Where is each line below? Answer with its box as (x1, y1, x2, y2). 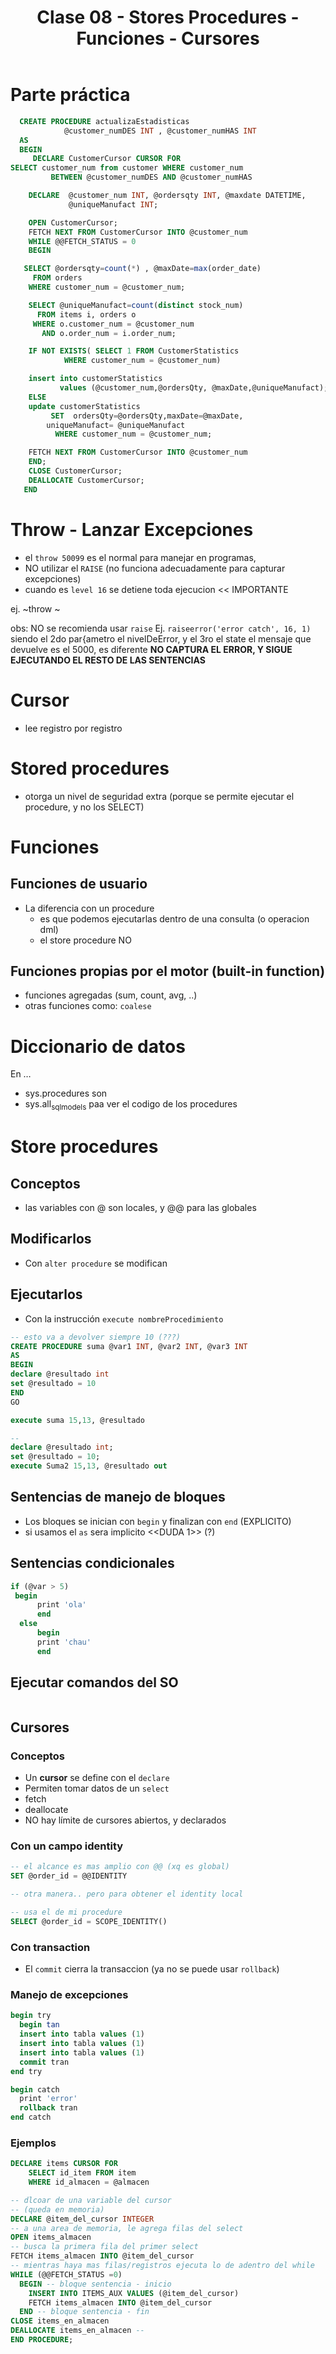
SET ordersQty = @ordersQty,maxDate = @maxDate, (50, 411, 244, 421)
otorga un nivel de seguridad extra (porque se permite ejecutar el (24, 790, 295, 802)
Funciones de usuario (10, 876, 148, 893)
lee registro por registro (24, 722, 123, 734)
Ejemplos (10, 2136, 57, 2150)
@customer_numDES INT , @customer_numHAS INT (63, 126, 257, 136)
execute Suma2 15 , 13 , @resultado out (10, 1461, 168, 1471)
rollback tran (19, 2103, 78, 2113)
